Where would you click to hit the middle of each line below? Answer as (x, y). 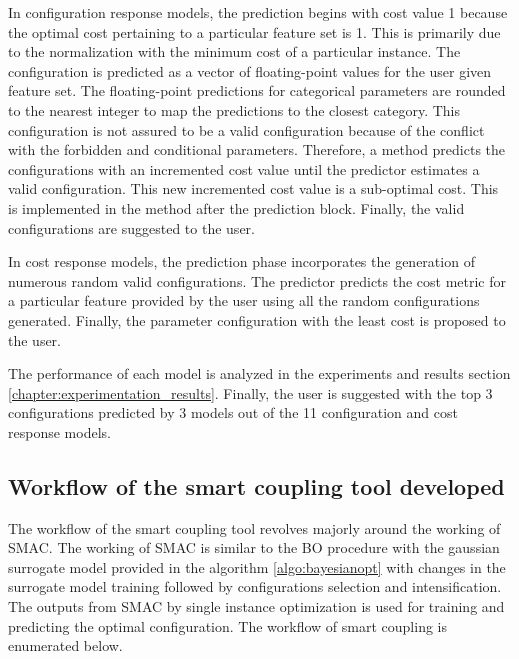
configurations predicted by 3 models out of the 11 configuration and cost (233, 412)
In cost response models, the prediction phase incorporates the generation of (241, 261)
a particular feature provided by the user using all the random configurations (244, 300)
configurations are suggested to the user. (131, 227)
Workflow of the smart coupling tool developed (256, 485)
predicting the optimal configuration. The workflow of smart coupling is (228, 625)
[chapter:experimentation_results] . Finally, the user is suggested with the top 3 (250, 392)
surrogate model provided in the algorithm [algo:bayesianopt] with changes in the (257, 566)
